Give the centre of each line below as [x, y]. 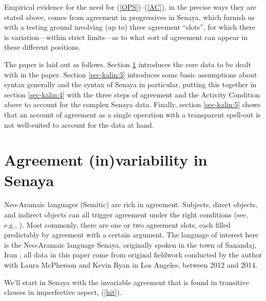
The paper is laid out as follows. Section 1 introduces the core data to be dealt [128, 64]
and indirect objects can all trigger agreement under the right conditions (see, [126, 215]
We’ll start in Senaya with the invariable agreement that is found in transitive [127, 282]
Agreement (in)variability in [106, 160]
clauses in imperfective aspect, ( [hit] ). [63, 292]
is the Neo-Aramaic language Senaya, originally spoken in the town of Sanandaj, [130, 244]
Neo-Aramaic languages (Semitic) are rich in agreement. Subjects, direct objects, [131, 204]
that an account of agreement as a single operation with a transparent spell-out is [132, 114]
